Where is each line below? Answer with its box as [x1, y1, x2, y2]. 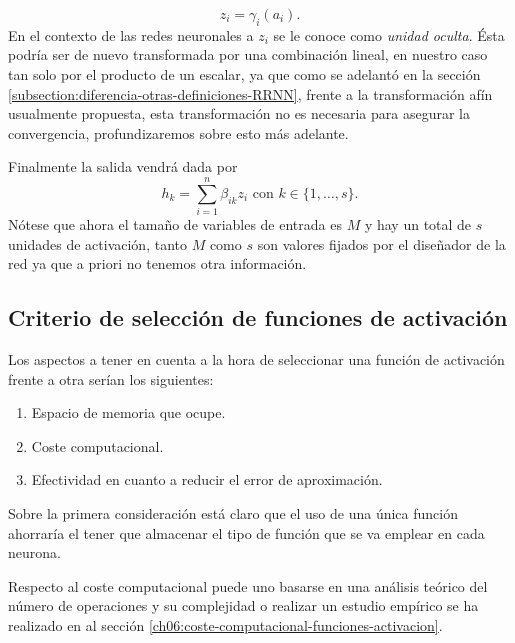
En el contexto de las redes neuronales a [8, 24, 254, 45]
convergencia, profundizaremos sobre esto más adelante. [8, 122, 349, 143]
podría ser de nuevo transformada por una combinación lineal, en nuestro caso [8, 44, 488, 65]
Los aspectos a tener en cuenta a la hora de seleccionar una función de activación [8, 349, 505, 370]
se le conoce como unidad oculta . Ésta [273, 24, 505, 45]
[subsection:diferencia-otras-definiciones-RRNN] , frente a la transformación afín [8, 83, 493, 104]
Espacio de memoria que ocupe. [31, 402, 226, 423]
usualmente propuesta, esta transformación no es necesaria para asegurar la [8, 103, 471, 124]
